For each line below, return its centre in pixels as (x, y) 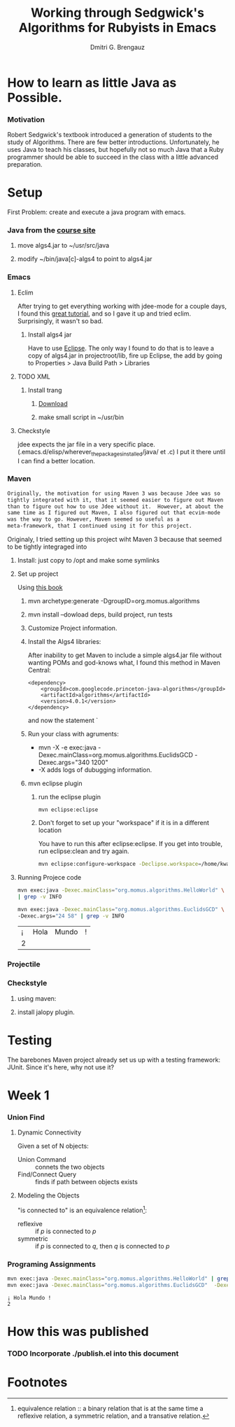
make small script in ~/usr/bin (81, 417)
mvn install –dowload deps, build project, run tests (100, 614)
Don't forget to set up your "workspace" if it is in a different (124, 823)
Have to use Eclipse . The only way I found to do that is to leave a (121, 348)
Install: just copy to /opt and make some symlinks (88, 561)
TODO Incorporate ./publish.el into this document (93, 1354)
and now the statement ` (63, 720)
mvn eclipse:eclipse (68, 810)
